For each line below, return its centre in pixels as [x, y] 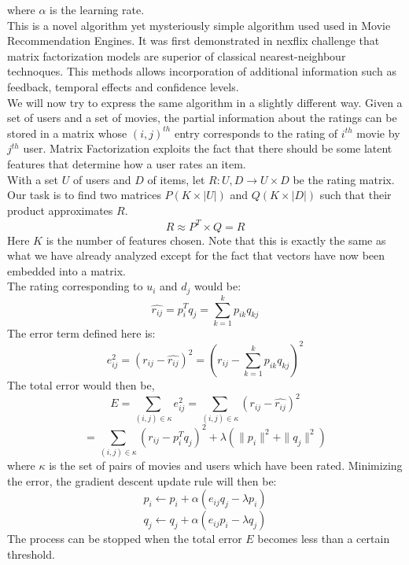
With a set [33, 179]
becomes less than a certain [324, 539]
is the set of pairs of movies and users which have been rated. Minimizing [226, 465]
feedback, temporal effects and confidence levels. [123, 86]
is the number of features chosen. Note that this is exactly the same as [216, 240]
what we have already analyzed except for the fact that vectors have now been [196, 255]
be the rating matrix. [344, 179]
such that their [356, 195]
